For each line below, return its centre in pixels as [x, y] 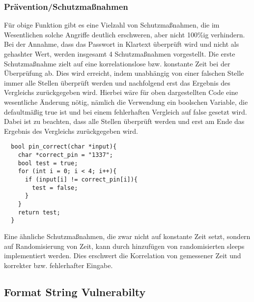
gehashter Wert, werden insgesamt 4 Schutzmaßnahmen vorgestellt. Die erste [120, 54]
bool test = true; [48, 163]
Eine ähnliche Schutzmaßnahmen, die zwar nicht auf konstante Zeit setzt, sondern [127, 236]
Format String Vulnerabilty [75, 291]
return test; [39, 212]
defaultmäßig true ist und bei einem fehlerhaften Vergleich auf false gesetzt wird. [126, 111]
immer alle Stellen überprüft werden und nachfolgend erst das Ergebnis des [117, 82]
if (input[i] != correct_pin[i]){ [81, 179]
